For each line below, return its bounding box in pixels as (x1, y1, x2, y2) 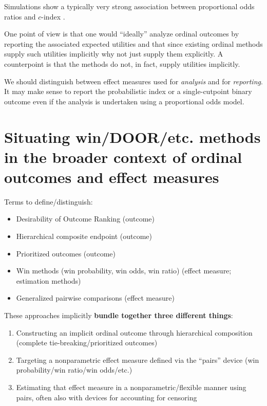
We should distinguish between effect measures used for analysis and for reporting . (4, 76, 263, 86)
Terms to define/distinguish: (4, 196, 93, 207)
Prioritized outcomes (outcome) (16, 248, 116, 259)
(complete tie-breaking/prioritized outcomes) (16, 337, 158, 348)
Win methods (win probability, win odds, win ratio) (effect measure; (16, 265, 232, 276)
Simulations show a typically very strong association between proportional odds (4, 1, 255, 11)
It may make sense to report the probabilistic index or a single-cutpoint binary (4, 86, 252, 97)
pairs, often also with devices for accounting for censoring (16, 392, 197, 402)
